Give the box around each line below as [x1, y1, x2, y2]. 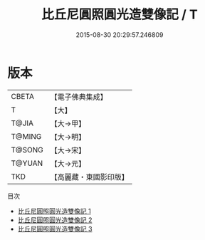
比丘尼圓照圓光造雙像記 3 [17, 224, 93, 233]
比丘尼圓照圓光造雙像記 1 [17, 207, 91, 215]
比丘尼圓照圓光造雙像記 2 [17, 215, 93, 224]
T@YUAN [11, 158, 43, 168]
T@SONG [11, 145, 44, 155]
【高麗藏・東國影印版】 [50, 172, 130, 182]
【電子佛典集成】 [50, 92, 108, 102]
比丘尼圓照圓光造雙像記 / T [41, 6, 198, 23]
